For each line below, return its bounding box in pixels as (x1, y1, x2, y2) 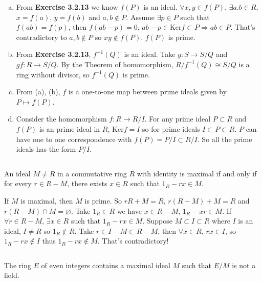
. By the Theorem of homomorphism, (56, 58, 173, 69)
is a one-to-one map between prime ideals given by (68, 86, 227, 97)
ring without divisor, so (16, 69, 90, 79)
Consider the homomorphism (16, 113, 107, 124)
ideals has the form (16, 144, 76, 154)
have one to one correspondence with (16, 133, 132, 144)
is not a (232, 259, 256, 270)
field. (4, 270, 19, 280)
